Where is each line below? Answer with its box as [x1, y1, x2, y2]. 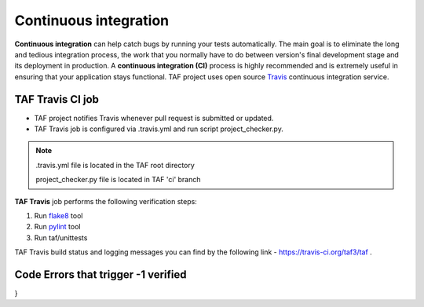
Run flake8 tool [34, 210, 83, 220]
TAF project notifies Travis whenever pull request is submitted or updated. [34, 113, 274, 122]
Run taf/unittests [34, 232, 88, 243]
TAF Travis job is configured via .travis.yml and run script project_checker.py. [34, 124, 284, 133]
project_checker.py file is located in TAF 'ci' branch [35, 175, 201, 185]
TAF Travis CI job [14, 93, 100, 106]
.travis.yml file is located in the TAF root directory [35, 160, 196, 170]
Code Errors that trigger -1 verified [14, 268, 187, 281]
